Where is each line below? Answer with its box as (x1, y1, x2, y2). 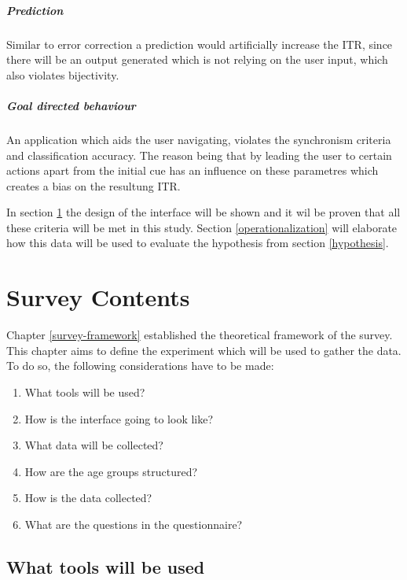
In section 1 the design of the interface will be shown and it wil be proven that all (6, 204, 401, 220)
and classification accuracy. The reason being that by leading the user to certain (6, 146, 392, 163)
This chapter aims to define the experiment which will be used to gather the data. (6, 342, 401, 358)
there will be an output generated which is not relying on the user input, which (6, 51, 388, 68)
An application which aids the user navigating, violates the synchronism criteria (6, 131, 391, 147)
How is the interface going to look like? (24, 410, 214, 427)
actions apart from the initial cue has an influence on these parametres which (6, 162, 379, 179)
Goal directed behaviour (6, 97, 136, 113)
